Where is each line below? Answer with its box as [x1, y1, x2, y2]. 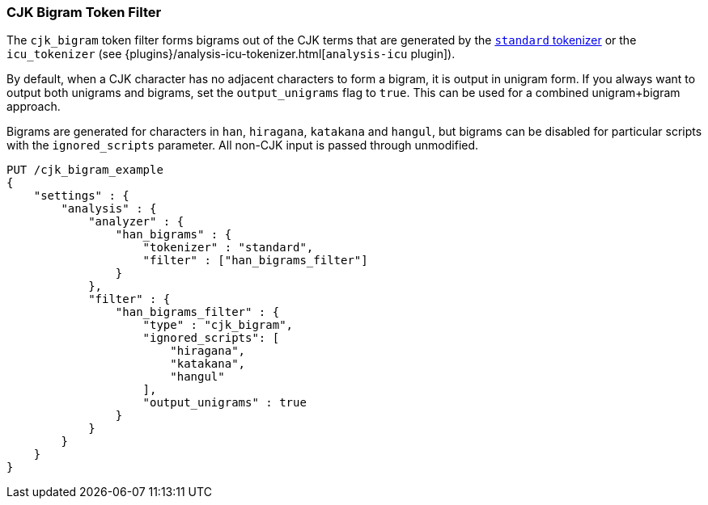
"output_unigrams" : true [142, 396, 307, 410]
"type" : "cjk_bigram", [142, 318, 294, 332]
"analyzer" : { [88, 215, 184, 229]
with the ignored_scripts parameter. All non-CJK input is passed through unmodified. [6, 138, 479, 153]
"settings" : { [33, 189, 129, 203]
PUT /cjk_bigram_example [6, 163, 163, 177]
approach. [6, 99, 61, 114]
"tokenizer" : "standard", [142, 241, 314, 255]
